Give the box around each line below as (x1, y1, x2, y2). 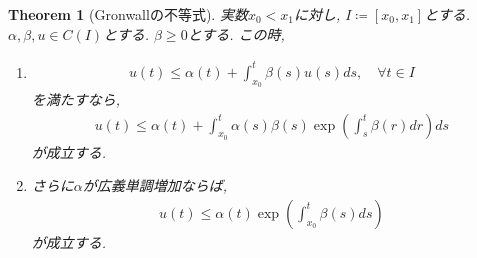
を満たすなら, (31, 88, 121, 109)
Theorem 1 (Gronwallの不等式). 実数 (8, 4, 248, 24)
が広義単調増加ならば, (82, 175, 228, 196)
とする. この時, (187, 23, 285, 44)
